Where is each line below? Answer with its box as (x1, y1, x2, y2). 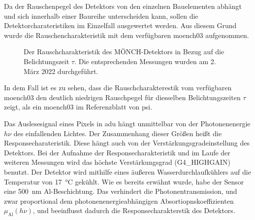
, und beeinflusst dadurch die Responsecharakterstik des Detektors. (32, 205, 235, 216)
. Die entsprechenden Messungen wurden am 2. (74, 56, 216, 66)
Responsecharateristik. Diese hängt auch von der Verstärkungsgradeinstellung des (4, 138, 250, 148)
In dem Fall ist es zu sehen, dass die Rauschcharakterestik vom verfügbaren (4, 82, 232, 93)
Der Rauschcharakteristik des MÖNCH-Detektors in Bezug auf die (24, 46, 224, 57)
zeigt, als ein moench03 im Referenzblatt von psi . (4, 102, 153, 112)
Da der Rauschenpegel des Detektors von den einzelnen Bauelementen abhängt (4, 1, 242, 11)
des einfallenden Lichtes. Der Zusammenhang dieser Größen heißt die (13, 128, 222, 138)
